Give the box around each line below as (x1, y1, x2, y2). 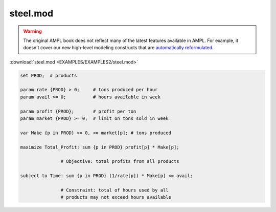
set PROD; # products (20, 72, 77, 78)
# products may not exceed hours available (60, 195, 171, 200)
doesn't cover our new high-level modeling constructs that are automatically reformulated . (23, 45, 214, 51)
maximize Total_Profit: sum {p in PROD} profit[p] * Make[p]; (20, 144, 179, 150)
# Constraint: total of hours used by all (60, 187, 169, 193)
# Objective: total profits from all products (60, 159, 179, 164)
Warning (23, 28, 42, 34)
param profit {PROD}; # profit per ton (20, 108, 136, 114)
